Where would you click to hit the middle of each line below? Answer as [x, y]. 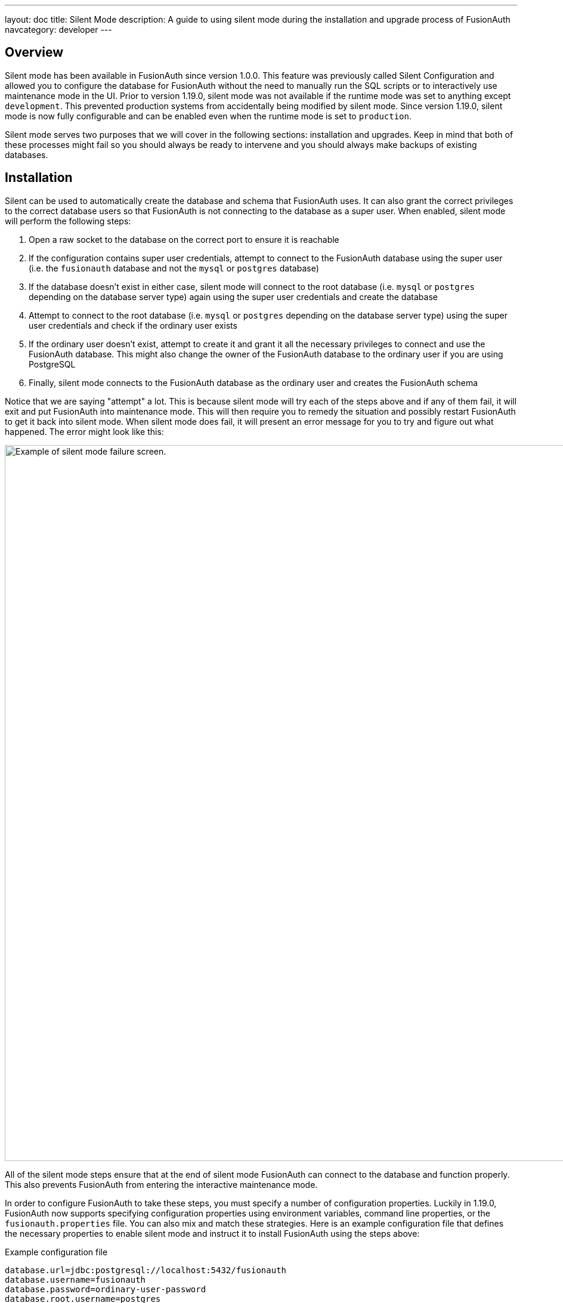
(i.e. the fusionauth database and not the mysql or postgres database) [174, 268]
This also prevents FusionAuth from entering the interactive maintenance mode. [161, 1184]
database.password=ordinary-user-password [106, 1289]
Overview [34, 53]
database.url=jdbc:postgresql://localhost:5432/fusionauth [146, 1270]
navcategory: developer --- [58, 30]
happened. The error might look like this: [84, 431]
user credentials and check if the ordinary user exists [133, 325]
